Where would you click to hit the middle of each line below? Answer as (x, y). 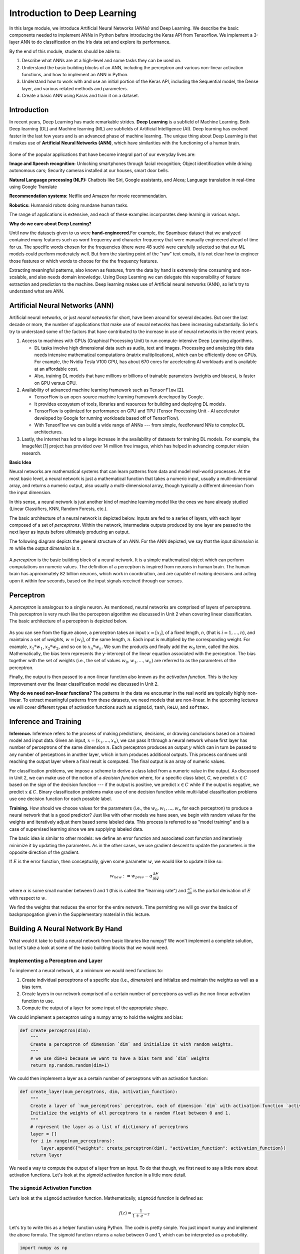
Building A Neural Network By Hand (66, 929)
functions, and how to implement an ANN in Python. (75, 74)
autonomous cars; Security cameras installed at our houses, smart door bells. (89, 171)
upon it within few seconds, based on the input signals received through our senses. (96, 581)
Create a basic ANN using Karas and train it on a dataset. (80, 96)
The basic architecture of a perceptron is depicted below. (68, 621)
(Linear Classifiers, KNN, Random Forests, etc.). (58, 509)
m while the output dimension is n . (45, 548)
